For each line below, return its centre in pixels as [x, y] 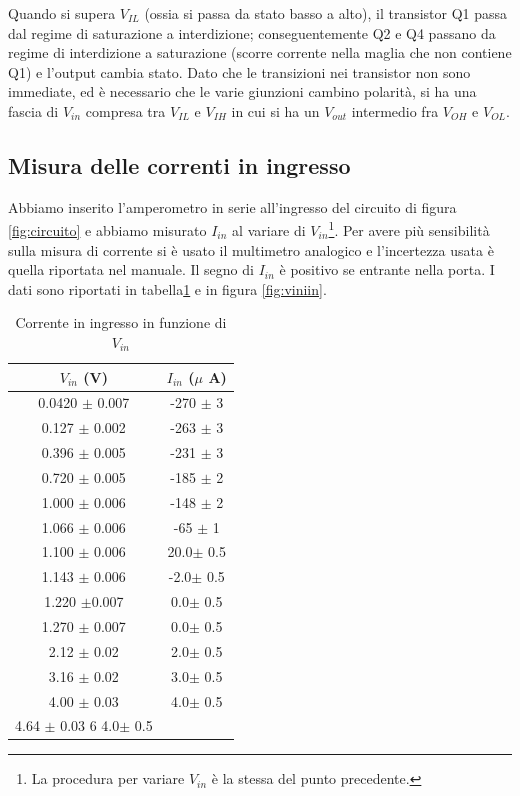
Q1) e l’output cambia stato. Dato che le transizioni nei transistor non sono [239, 71]
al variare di [269, 230]
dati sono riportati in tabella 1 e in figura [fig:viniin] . [167, 288]
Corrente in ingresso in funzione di [121, 322]
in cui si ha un [275, 110]
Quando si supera [62, 13]
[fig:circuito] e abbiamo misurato [107, 230]
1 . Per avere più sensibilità [409, 229]
